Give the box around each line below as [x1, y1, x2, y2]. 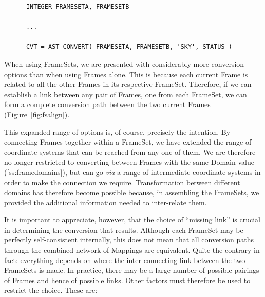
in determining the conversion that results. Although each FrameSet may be [4, 224, 243, 235]
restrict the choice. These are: [4, 285, 98, 295]
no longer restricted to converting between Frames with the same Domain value [4, 156, 254, 167]
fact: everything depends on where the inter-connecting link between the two [4, 254, 245, 265]
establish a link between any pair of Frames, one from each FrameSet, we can [4, 89, 247, 99]
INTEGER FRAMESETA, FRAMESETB [26, 3, 129, 10]
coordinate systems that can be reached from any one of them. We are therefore [4, 146, 256, 157]
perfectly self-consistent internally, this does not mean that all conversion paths [4, 234, 254, 245]
